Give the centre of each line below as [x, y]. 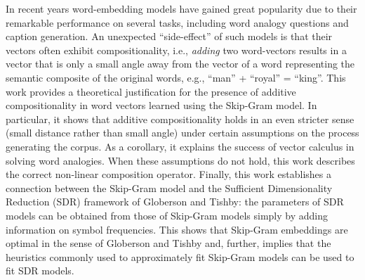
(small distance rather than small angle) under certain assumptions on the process [182, 133]
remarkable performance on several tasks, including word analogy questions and [177, 22]
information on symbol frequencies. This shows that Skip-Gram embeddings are [177, 229]
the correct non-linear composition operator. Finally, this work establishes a [169, 174]
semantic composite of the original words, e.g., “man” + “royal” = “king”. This [176, 77]
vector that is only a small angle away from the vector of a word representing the [180, 64]
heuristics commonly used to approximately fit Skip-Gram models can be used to [180, 256]
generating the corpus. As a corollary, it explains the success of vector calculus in [180, 146]
